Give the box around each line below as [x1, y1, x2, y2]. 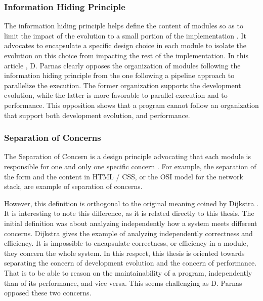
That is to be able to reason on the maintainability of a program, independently [4, 267, 252, 278]
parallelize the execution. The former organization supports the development [4, 80, 241, 90]
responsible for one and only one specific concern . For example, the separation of [4, 161, 256, 171]
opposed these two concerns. [4, 287, 92, 298]
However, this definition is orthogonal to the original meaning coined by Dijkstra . [4, 198, 259, 208]
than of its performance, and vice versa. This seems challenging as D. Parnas [4, 277, 242, 288]
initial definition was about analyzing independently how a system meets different [4, 217, 257, 228]
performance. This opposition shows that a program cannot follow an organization [4, 99, 259, 110]
